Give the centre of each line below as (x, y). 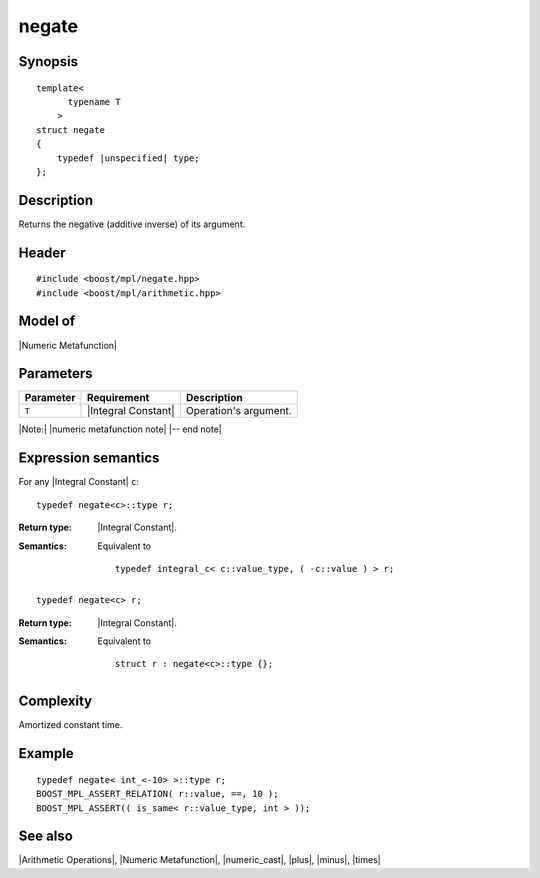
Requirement (118, 398)
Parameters (55, 373)
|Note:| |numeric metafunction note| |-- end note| (120, 429)
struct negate (70, 129)
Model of (47, 321)
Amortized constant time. (70, 725)
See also (46, 836)
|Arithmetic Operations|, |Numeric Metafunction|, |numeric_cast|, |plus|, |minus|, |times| (199, 860)
